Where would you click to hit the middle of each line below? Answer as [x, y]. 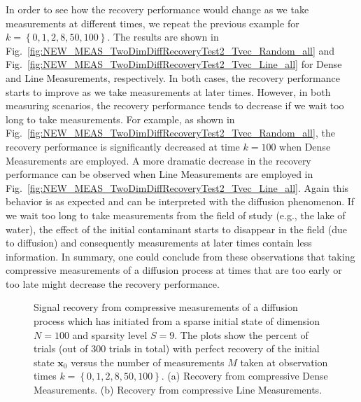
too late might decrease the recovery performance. [113, 283]
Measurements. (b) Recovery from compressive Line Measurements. [178, 390]
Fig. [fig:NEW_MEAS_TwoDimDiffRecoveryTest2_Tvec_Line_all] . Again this [177, 187]
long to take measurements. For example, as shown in [120, 119]
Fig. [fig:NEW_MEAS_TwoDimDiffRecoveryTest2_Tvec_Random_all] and [170, 50]
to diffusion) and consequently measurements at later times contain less [159, 243]
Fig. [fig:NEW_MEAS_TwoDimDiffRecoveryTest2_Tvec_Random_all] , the [170, 133]
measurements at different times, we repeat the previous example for [153, 23]
